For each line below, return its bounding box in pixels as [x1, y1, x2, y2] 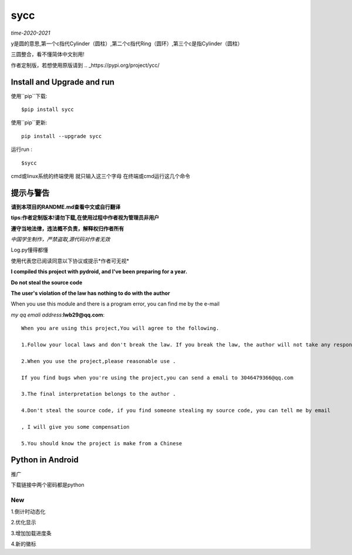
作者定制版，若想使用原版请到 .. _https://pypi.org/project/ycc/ [11, 62, 160, 69]
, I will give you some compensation [21, 423, 130, 430]
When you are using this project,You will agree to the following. [21, 325, 219, 332]
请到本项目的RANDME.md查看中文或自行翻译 [11, 203, 121, 210]
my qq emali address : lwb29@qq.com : [11, 311, 105, 318]
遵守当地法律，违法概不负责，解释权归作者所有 [11, 225, 124, 232]
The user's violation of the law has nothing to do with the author [11, 290, 170, 297]
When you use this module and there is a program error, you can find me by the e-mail [11, 300, 220, 308]
